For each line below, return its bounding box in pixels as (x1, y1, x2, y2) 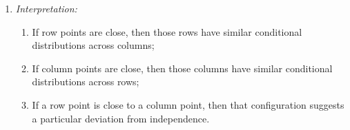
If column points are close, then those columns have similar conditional (32, 61, 333, 75)
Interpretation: (15, 1, 77, 15)
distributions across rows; (32, 74, 139, 89)
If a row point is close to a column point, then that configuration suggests (32, 97, 344, 111)
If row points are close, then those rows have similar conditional (32, 24, 302, 39)
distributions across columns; (32, 38, 155, 52)
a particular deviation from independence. (32, 111, 210, 125)
